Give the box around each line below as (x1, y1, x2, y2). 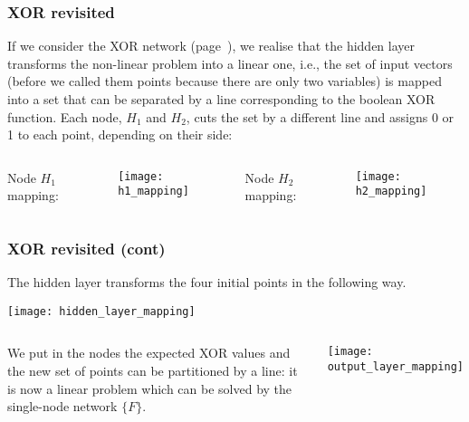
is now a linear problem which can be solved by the (7, 379, 292, 398)
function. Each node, (7, 107, 122, 126)
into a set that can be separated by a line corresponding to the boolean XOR (7, 90, 435, 108)
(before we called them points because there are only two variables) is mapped (7, 72, 442, 91)
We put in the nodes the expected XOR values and (7, 343, 291, 362)
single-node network (7, 397, 118, 416)
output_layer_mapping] (327, 360, 464, 374)
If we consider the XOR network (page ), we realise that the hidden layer (7, 36, 416, 55)
